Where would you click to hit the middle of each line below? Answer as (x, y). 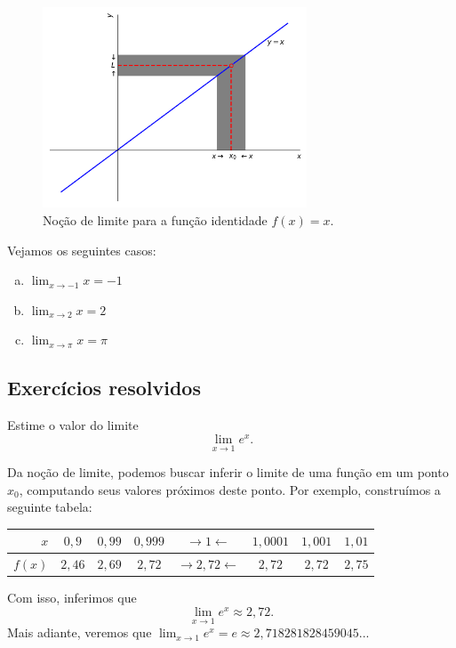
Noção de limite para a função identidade (155, 220)
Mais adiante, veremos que (80, 632)
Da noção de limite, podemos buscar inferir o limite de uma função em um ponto (228, 472)
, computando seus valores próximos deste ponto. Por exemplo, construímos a (230, 489)
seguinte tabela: (50, 507)
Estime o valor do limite (73, 425)
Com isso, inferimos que (72, 598)
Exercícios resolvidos (104, 388)
